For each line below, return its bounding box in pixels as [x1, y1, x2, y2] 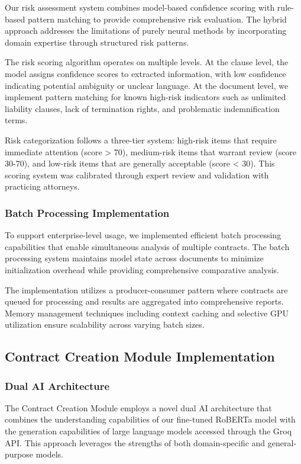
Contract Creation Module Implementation [5, 347, 275, 366]
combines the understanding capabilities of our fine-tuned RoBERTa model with [5, 413, 296, 425]
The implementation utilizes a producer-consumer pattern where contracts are [5, 283, 288, 296]
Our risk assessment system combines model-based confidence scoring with [5, 1, 275, 13]
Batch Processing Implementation [5, 205, 170, 220]
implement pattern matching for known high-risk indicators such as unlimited [5, 91, 286, 103]
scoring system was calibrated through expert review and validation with [5, 168, 269, 181]
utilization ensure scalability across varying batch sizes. [5, 318, 205, 331]
